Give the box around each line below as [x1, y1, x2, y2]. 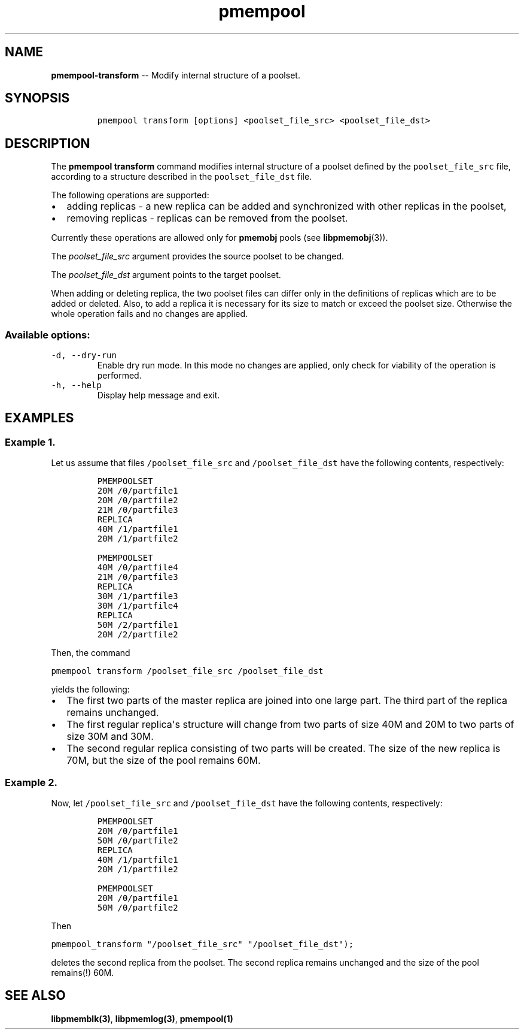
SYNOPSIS [5, 90, 70, 106]
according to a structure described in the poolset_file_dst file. [51, 171, 312, 182]
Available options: [5, 328, 90, 341]
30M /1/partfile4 [97, 601, 178, 611]
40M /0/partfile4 [97, 563, 178, 573]
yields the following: [51, 684, 130, 695]
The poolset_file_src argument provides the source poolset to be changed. [51, 251, 345, 262]
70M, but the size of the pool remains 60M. [66, 754, 261, 767]
